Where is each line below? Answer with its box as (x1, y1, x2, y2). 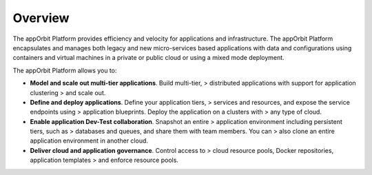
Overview (12, 10, 70, 25)
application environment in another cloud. (30, 136, 148, 145)
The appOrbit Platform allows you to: (12, 66, 117, 74)
